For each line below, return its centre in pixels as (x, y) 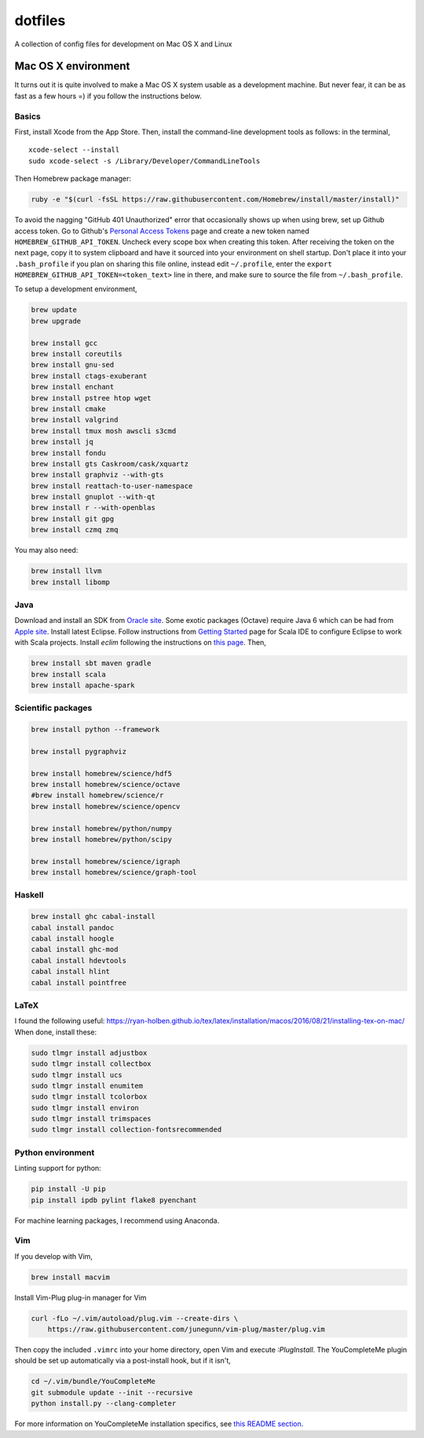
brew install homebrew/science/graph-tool (114, 873)
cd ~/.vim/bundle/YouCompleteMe (93, 1381)
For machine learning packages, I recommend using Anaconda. (117, 1220)
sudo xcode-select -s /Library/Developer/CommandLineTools (144, 161)
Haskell (29, 895)
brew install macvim (70, 1277)
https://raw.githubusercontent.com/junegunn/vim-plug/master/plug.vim (186, 1330)
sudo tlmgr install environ (85, 1108)
